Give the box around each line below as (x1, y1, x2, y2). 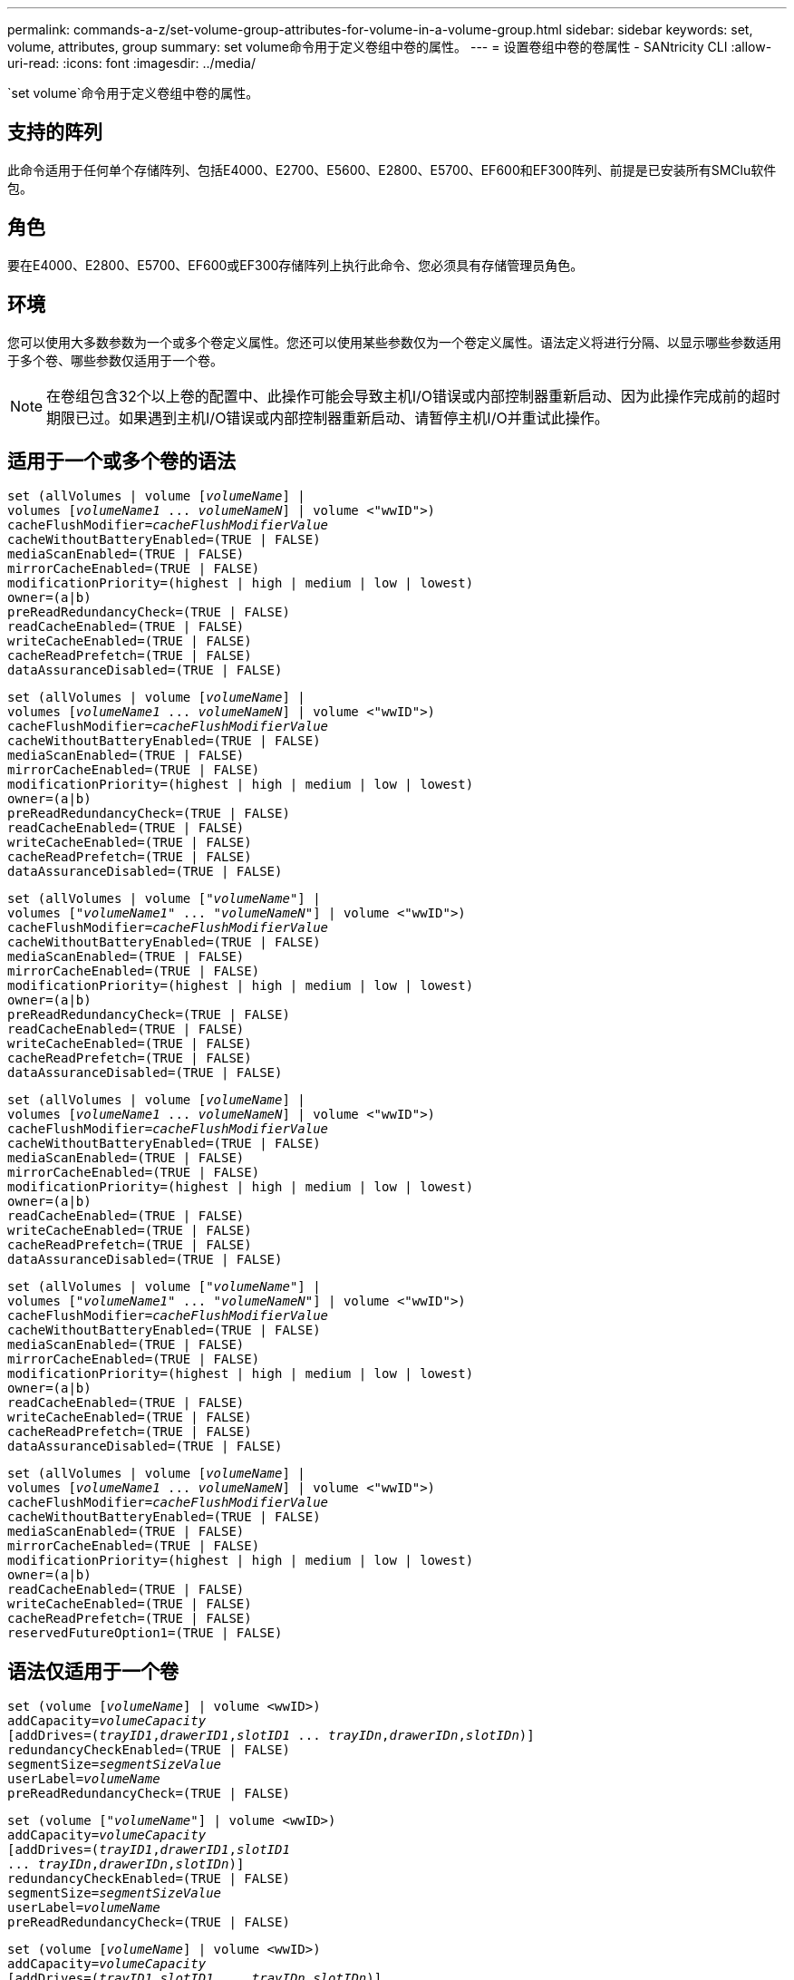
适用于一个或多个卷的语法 (7, 449, 236, 472)
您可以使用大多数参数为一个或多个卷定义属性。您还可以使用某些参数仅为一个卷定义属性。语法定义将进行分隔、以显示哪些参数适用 (7, 334, 781, 350)
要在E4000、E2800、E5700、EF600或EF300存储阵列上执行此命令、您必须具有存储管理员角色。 (7, 257, 584, 273)
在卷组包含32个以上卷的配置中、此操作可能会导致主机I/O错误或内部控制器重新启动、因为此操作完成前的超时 (46, 386, 781, 405)
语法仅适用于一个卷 (7, 1659, 179, 1683)
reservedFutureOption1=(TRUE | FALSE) (7, 1626, 283, 1641)
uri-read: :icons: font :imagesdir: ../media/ (7, 55, 256, 71)
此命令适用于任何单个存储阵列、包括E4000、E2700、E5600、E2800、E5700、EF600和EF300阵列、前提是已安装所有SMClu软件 (7, 161, 777, 178)
